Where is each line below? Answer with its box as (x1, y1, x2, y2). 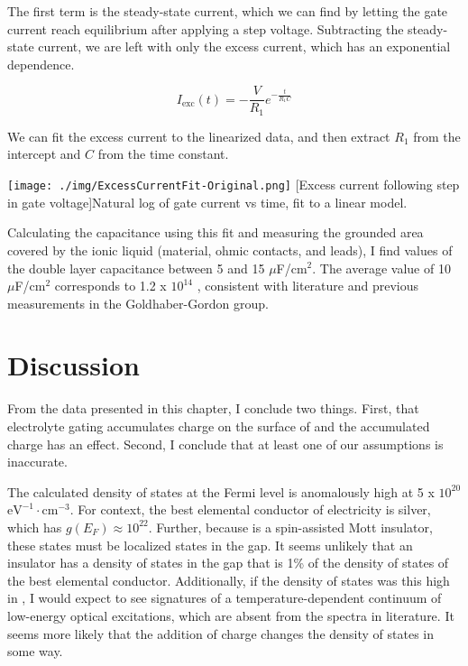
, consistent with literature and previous (197, 276, 419, 295)
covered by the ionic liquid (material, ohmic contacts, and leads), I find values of (7, 240, 453, 259)
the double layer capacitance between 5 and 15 (7, 258, 265, 277)
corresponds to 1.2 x (54, 276, 167, 295)
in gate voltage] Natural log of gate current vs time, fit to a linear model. (7, 192, 408, 211)
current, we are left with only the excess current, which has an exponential (38, 37, 451, 56)
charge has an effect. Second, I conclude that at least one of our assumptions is (7, 434, 444, 453)
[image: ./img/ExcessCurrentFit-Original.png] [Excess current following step (7, 175, 460, 194)
